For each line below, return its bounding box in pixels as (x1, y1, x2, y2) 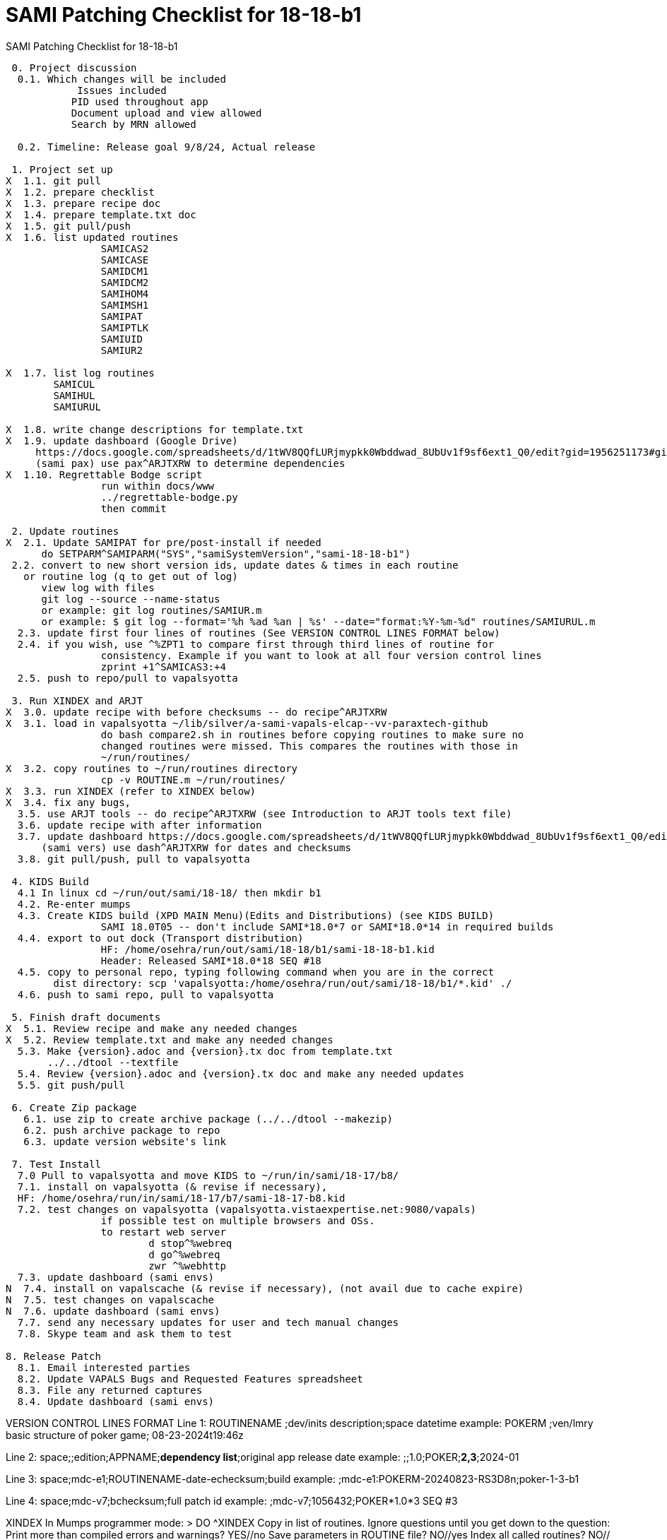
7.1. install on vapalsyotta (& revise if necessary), (17, 1180, 328, 1192)
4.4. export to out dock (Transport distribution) (17, 932, 304, 944)
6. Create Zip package (11, 1101, 137, 1113)
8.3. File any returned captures (17, 1384, 203, 1396)
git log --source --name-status (41, 593, 220, 605)
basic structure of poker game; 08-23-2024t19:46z (6, 1428, 244, 1441)
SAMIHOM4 (100, 288, 149, 300)
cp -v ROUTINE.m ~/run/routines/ (100, 774, 286, 786)
